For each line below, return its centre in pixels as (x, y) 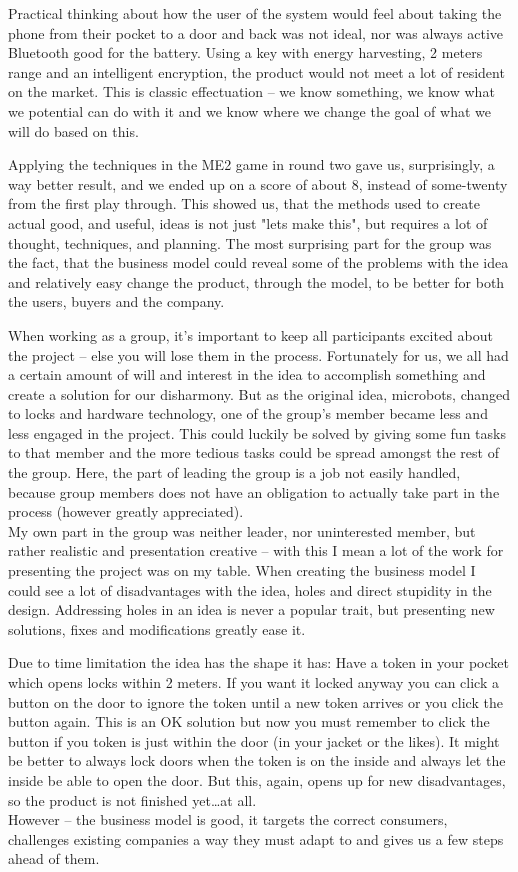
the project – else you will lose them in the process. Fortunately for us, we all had (258, 354)
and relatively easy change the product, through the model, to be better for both (256, 281)
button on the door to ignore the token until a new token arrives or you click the (255, 701)
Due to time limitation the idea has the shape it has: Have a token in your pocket (258, 662)
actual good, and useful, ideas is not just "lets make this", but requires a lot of (248, 222)
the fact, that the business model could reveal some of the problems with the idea (258, 262)
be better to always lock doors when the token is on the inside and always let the (257, 760)
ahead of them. (54, 858)
